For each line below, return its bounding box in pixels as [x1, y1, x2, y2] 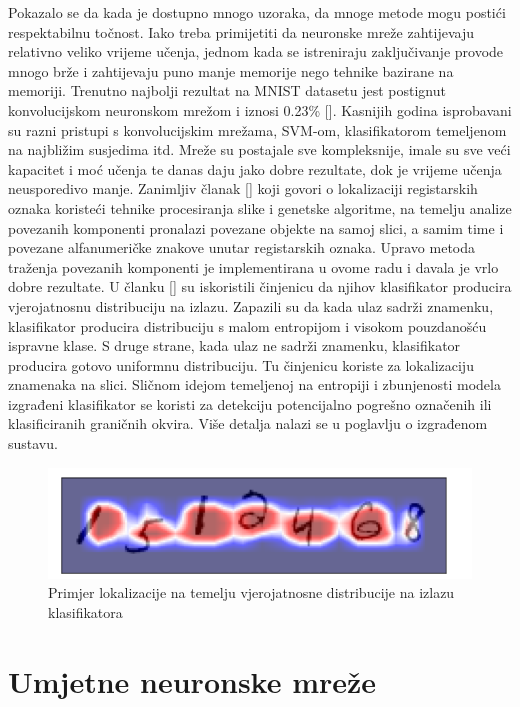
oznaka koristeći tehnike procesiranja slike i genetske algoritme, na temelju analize [8, 197, 512, 218]
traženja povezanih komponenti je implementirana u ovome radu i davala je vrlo [8, 256, 499, 277]
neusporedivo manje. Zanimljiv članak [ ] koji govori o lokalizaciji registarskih [8, 178, 478, 199]
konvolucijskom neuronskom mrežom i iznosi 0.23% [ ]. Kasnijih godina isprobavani [8, 99, 512, 120]
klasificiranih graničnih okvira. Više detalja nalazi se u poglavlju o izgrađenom [8, 413, 488, 434]
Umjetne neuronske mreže [8, 660, 377, 701]
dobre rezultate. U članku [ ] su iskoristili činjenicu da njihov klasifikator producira [8, 276, 512, 297]
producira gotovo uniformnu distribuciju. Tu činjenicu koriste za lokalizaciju [8, 354, 474, 375]
